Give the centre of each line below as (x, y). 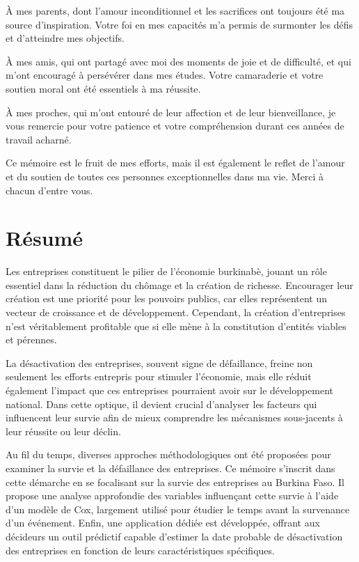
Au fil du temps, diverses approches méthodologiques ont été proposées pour (168, 454)
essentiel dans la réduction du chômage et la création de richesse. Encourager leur (179, 284)
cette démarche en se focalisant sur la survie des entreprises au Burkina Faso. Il (175, 482)
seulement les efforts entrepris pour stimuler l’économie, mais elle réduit (159, 376)
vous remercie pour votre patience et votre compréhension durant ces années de (175, 126)
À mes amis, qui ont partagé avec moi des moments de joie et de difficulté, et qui (178, 61)
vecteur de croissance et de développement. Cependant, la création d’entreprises (176, 312)
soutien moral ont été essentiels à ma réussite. (103, 88)
